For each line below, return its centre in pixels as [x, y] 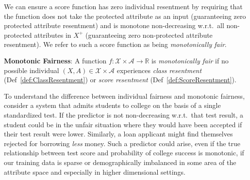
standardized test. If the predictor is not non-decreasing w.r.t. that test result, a [124, 114]
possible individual [32, 70]
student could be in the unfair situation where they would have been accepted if [123, 124]
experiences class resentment [159, 70]
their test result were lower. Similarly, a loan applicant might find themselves [118, 134]
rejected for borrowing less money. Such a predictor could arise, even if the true [122, 143]
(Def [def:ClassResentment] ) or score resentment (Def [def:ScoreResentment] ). [120, 80]
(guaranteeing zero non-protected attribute [149, 35]
